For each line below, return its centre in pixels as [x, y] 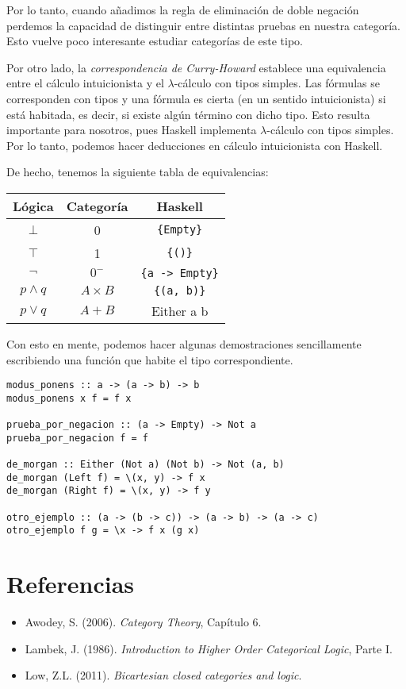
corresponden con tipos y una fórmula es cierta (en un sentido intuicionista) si [196, 98]
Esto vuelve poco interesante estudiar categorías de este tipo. [155, 41]
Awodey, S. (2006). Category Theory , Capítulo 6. [143, 622]
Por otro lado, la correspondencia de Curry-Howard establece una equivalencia [196, 67]
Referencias [71, 584]
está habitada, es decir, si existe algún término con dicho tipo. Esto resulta [188, 114]
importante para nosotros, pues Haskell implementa [132, 130]
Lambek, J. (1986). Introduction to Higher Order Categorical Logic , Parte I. [209, 648]
